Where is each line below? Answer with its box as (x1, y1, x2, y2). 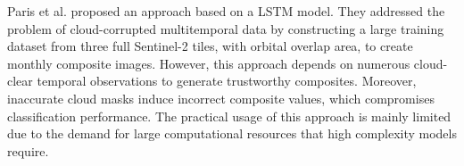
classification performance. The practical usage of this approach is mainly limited (7, 106, 452, 125)
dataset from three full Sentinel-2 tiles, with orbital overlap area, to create (7, 37, 413, 55)
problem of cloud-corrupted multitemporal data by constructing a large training (7, 19, 444, 37)
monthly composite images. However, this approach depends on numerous (7, 54, 410, 72)
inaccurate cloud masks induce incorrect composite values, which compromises (7, 88, 435, 107)
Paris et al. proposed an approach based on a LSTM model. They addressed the (7, 2, 445, 20)
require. (7, 141, 49, 160)
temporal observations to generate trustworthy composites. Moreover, (37, 71, 417, 90)
